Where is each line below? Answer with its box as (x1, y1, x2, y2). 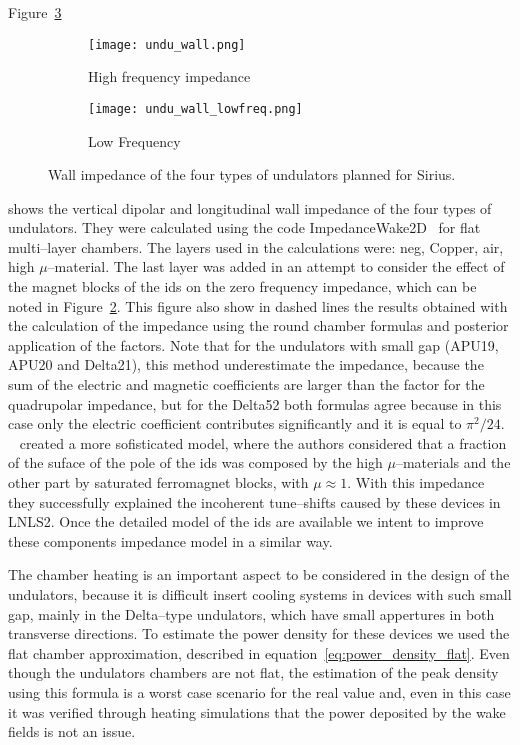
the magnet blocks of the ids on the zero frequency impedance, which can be (8, 276, 477, 297)
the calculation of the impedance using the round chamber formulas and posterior (8, 315, 509, 336)
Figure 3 (8, 2, 62, 22)
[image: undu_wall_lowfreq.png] (88, 101, 303, 116)
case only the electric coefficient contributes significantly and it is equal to (8, 413, 462, 434)
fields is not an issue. (8, 721, 136, 742)
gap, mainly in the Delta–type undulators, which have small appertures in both (8, 603, 495, 624)
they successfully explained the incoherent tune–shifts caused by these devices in (8, 491, 501, 512)
